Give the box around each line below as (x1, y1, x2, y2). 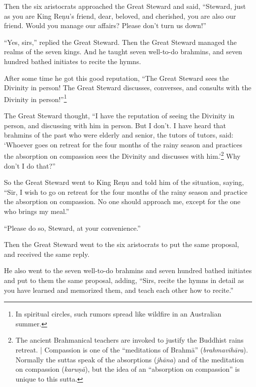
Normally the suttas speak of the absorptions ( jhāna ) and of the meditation (15, 354, 244, 364)
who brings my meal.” (4, 206, 69, 216)
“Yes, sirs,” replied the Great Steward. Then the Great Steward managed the (4, 36, 237, 47)
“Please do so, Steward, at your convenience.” (4, 222, 141, 233)
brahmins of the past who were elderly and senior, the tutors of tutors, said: (4, 130, 233, 140)
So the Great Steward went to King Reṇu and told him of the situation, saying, (4, 177, 244, 187)
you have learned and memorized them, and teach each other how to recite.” (4, 284, 233, 295)
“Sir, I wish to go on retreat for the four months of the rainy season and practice (4, 186, 248, 197)
